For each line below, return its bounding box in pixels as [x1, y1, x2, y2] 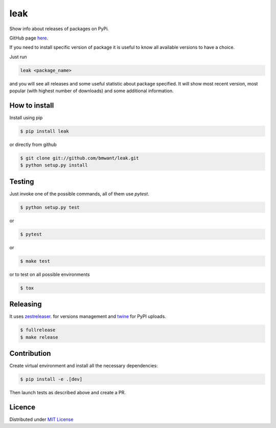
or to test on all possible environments [9, 271, 90, 277]
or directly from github [9, 141, 57, 147]
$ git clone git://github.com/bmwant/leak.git [20, 155, 139, 161]
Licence [9, 402, 36, 412]
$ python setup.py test [20, 204, 80, 210]
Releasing [9, 300, 42, 309]
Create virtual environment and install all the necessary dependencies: [9, 362, 158, 369]
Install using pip [9, 114, 43, 120]
